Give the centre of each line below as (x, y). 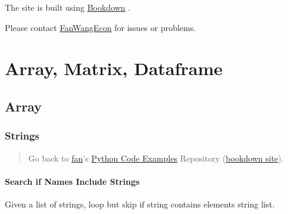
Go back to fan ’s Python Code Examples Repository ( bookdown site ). (156, 158)
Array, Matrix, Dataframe (114, 68)
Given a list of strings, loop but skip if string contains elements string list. (140, 204)
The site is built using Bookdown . (68, 7)
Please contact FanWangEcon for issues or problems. (101, 27)
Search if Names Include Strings (72, 181)
